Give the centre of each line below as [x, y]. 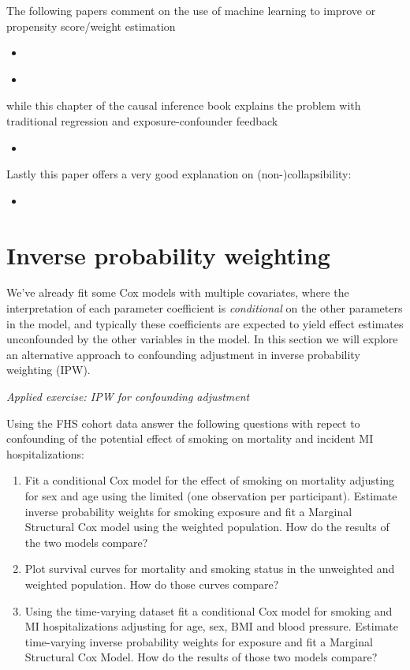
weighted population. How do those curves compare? [152, 584]
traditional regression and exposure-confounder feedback [142, 120]
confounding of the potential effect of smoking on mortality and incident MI [190, 438]
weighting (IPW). [48, 370]
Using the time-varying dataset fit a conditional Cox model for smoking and [209, 610]
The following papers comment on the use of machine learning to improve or [191, 10]
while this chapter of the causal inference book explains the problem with [184, 105]
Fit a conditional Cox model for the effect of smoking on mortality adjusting [210, 480]
